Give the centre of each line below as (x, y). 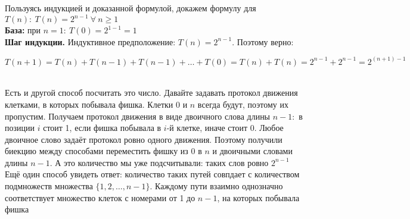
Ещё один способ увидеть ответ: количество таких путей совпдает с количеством (152, 174)
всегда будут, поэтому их (243, 104)
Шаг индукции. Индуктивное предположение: (90, 41)
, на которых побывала (258, 197)
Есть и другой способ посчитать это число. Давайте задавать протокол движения (151, 93)
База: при (23, 30)
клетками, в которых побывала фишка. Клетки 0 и (96, 104)
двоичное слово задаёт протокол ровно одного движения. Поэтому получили (144, 139)
